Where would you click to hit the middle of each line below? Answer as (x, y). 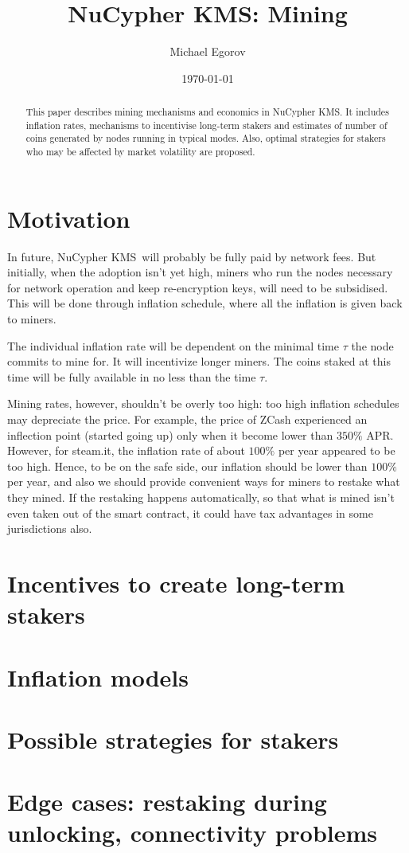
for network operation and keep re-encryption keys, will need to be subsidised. (198, 287)
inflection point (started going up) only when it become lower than (170, 434)
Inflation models (98, 677)
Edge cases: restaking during (167, 802)
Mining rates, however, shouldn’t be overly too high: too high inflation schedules (203, 403)
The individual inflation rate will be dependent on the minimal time (173, 345)
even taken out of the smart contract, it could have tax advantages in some (190, 513)
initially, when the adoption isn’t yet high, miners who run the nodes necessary (200, 272)
